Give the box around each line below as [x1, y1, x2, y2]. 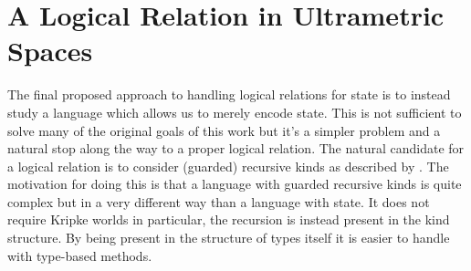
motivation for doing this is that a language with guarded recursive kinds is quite [7, 174, 462, 193]
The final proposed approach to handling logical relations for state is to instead [7, 85, 451, 104]
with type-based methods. [7, 245, 152, 265]
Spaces [7, 32, 93, 69]
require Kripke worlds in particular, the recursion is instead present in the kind [7, 210, 450, 229]
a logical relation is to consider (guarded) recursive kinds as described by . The [7, 156, 449, 175]
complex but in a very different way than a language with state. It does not [7, 192, 430, 211]
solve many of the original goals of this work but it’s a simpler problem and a [7, 120, 441, 140]
